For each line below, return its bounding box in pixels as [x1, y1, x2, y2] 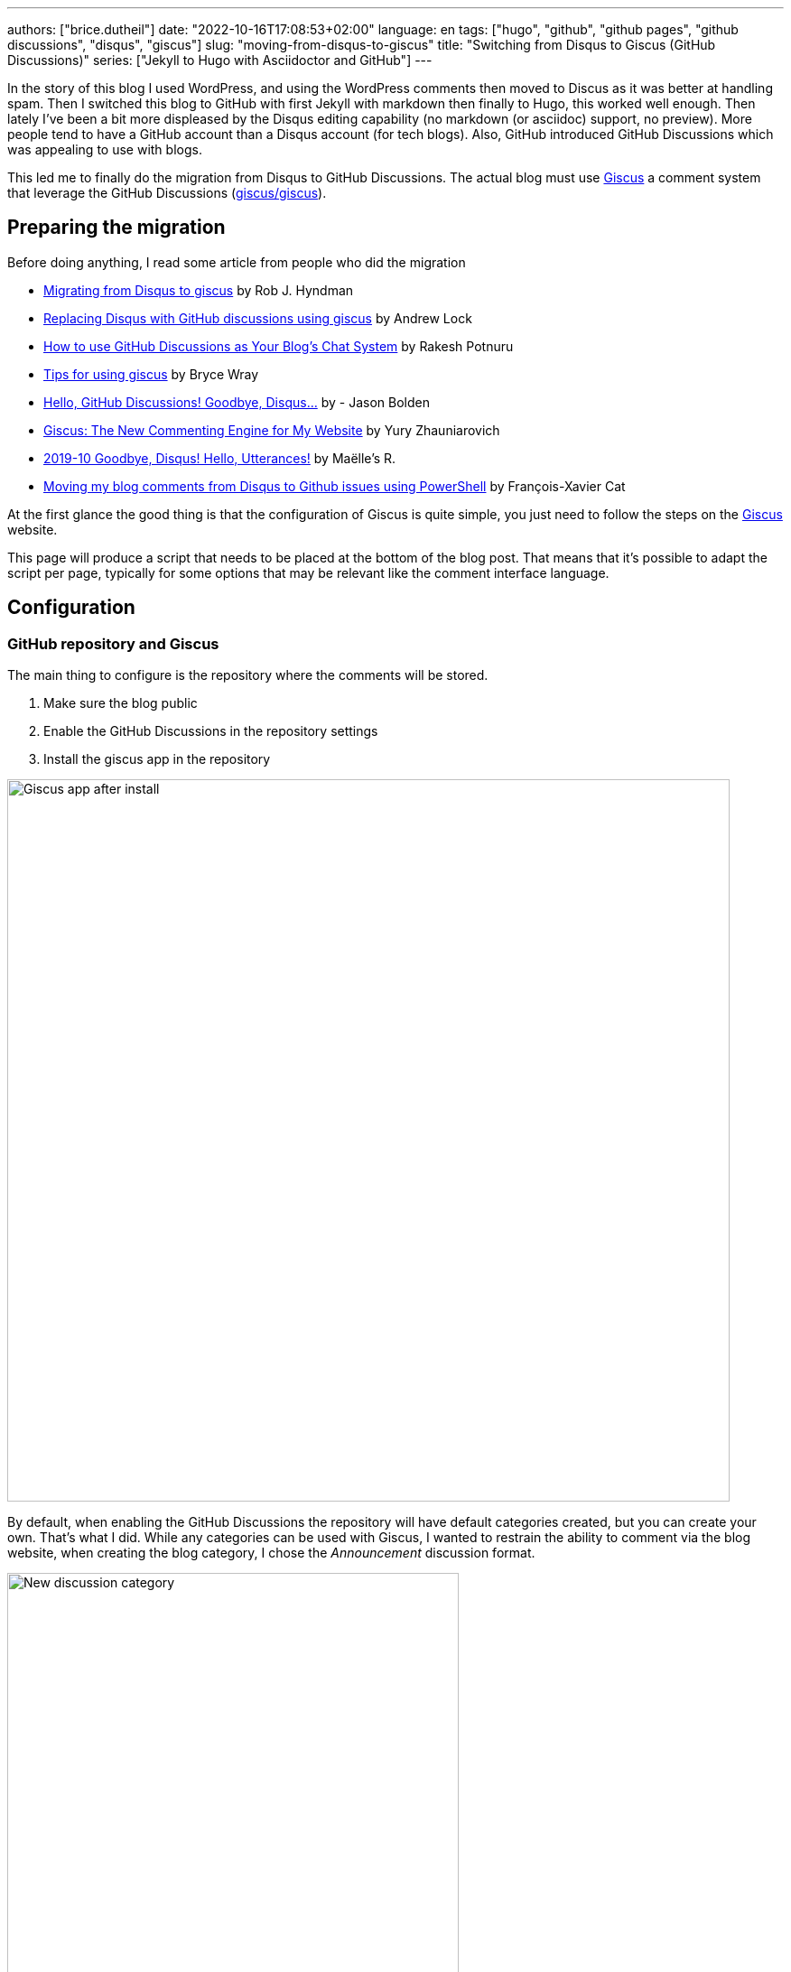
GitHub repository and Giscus [7, 634, 219, 653]
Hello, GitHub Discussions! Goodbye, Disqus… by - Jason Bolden [43, 394, 430, 410]
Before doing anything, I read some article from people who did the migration [7, 254, 466, 270]
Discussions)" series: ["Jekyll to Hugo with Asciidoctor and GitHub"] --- [7, 52, 433, 68]
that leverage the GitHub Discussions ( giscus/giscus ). [7, 185, 327, 200]
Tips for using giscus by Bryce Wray [43, 366, 259, 382]
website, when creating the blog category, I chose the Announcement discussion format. [7, 1545, 535, 1561]
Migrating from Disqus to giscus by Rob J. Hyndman [43, 282, 354, 298]
